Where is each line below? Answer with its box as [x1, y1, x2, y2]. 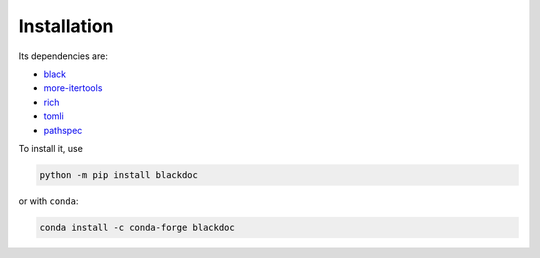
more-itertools [43, 82, 103, 94]
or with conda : [18, 195, 79, 207]
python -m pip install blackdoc [39, 169, 199, 180]
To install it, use [18, 142, 84, 154]
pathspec [43, 124, 83, 136]
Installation [18, 15, 114, 37]
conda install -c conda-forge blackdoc [39, 221, 235, 233]
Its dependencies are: [18, 50, 109, 62]
